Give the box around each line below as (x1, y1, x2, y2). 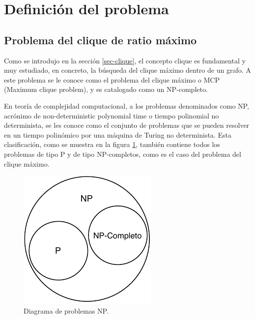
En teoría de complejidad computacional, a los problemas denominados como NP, (4, 100, 249, 111)
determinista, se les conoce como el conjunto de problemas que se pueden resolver (4, 120, 250, 130)
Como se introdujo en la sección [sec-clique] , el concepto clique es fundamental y (4, 55, 246, 65)
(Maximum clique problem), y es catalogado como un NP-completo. (4, 84, 208, 94)
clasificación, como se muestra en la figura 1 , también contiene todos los (4, 139, 220, 149)
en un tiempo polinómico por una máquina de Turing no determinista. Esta (4, 129, 231, 140)
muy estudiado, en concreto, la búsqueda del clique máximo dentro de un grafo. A (4, 65, 251, 75)
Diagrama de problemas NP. (24, 305, 109, 316)
